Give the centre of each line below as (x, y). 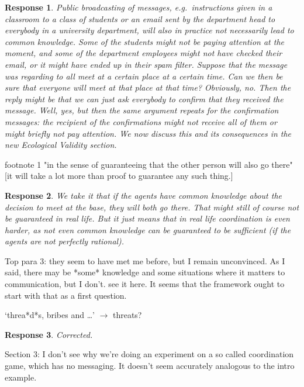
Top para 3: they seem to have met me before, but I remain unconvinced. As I (145, 260)
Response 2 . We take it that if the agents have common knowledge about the (143, 195)
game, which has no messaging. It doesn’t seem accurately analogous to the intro (150, 366)
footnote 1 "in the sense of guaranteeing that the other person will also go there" (149, 164)
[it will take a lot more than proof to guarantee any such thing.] (119, 176)
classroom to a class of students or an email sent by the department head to (140, 18)
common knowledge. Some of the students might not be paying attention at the (145, 41)
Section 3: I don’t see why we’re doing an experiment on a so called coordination (149, 354)
